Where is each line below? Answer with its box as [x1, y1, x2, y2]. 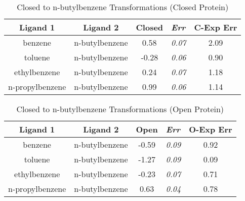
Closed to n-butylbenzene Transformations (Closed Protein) [17, 1, 229, 13]
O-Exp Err [189, 123, 232, 135]
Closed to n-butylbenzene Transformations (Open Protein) [16, 103, 224, 115]
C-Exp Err [194, 21, 237, 33]
